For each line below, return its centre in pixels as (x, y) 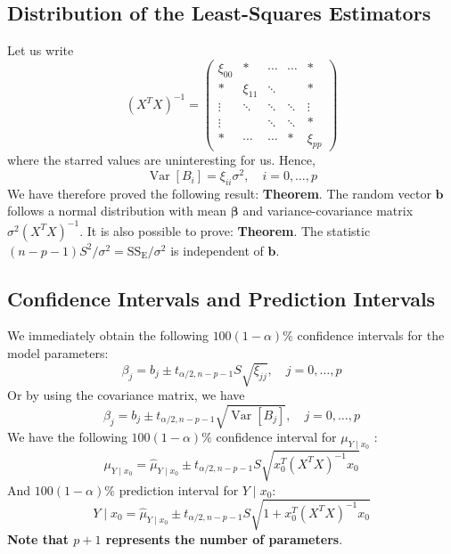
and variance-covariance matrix (328, 211)
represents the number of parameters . (224, 538)
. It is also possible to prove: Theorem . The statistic (225, 230)
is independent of (217, 250)
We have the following (67, 437)
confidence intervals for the (371, 335)
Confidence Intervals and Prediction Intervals (221, 298)
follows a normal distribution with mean (117, 211)
